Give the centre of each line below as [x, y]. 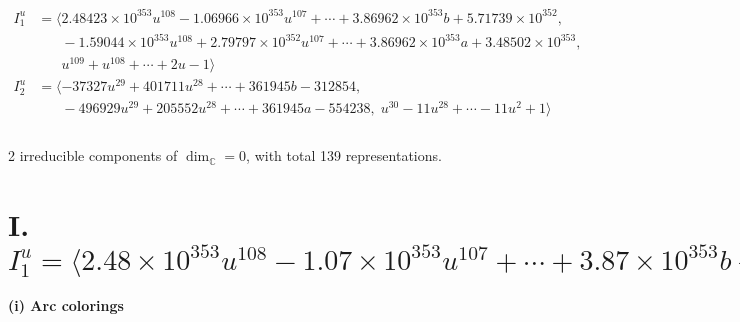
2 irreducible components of [93, 155]
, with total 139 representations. [344, 155]
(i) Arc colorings [66, 305]
